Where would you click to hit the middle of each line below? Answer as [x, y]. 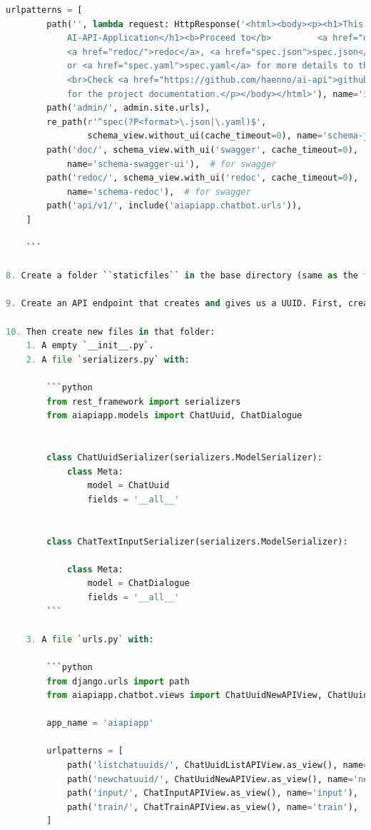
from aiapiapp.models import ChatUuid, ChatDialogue [174, 416]
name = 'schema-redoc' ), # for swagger [159, 192]
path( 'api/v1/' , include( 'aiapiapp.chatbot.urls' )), [174, 206]
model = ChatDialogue [138, 583]
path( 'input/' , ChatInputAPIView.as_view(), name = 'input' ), [213, 793]
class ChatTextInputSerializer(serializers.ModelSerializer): [197, 541]
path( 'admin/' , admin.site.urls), [128, 108]
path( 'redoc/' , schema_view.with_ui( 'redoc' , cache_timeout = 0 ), [203, 178]
